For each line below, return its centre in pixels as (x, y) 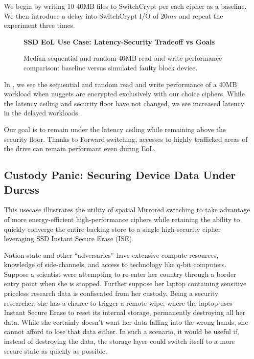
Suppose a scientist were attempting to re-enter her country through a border (120, 274)
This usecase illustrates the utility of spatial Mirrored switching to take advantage (127, 210)
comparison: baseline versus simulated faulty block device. (111, 67)
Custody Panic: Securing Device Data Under (120, 175)
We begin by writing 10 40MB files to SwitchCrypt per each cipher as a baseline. (125, 6)
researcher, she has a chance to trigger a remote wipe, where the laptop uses (118, 303)
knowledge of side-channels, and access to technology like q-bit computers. (115, 264)
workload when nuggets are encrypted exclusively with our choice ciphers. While (124, 94)
